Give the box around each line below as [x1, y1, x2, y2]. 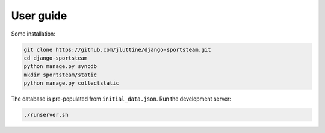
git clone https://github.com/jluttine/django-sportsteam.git [23, 46, 211, 53]
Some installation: [11, 30, 55, 37]
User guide [11, 9, 67, 22]
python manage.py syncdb [23, 63, 97, 70]
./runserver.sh [23, 111, 69, 119]
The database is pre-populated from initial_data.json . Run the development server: [11, 95, 231, 102]
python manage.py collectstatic [23, 80, 120, 87]
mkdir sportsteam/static [23, 71, 97, 78]
